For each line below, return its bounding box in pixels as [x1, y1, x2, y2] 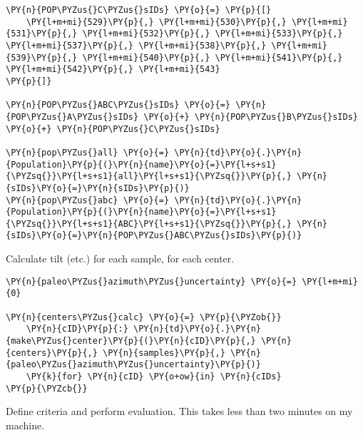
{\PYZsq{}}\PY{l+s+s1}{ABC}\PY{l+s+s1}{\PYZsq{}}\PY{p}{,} [6, 218, 292, 229]
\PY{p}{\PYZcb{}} [6, 383, 88, 394]
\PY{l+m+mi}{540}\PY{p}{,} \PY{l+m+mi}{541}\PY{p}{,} [82, 52, 343, 63]
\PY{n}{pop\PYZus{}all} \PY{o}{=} [6, 147, 170, 158]
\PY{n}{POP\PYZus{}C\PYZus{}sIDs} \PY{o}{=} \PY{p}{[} [6, 5, 272, 15]
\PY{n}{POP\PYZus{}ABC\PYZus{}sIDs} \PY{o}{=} [6, 100, 230, 111]
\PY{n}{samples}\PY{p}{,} [103, 347, 225, 358]
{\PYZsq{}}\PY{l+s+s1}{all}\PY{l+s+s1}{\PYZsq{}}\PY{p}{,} [6, 171, 292, 182]
